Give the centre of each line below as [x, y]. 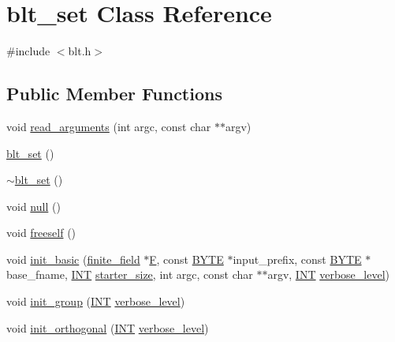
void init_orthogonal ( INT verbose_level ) [108, 327]
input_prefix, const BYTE [297, 259]
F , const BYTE [186, 259]
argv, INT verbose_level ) [328, 274]
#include [28, 51]
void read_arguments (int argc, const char [109, 126]
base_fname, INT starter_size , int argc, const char [130, 274]
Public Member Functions [114, 94]
